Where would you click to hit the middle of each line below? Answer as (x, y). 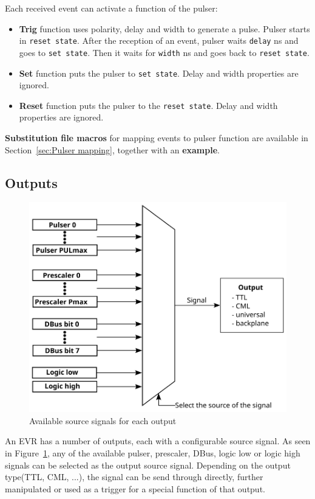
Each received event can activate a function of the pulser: (111, 8)
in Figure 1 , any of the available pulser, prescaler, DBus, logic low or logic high (153, 452)
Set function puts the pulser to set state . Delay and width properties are (159, 73)
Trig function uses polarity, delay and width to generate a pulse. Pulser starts (164, 28)
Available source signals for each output (103, 420)
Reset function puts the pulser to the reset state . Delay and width (148, 105)
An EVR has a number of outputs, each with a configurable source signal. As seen (158, 441)
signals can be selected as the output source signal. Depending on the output (148, 465)
